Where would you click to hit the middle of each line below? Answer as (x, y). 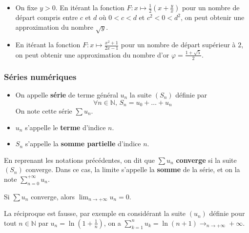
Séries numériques (40, 76)
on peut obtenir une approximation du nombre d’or (92, 54)
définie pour (227, 213)
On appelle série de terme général (67, 94)
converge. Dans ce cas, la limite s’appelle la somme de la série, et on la (133, 169)
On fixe (26, 7)
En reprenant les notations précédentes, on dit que (79, 160)
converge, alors (53, 196)
